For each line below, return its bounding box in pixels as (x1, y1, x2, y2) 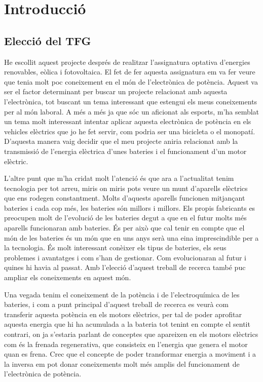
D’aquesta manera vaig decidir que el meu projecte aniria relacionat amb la (4, 136, 238, 146)
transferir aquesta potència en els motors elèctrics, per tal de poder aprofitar (4, 309, 242, 319)
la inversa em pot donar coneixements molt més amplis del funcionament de (4, 358, 240, 369)
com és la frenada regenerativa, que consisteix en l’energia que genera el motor (4, 338, 248, 349)
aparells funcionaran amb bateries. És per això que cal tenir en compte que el (4, 222, 245, 233)
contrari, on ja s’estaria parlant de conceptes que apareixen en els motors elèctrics (4, 329, 258, 339)
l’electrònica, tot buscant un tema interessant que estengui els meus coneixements (4, 96, 257, 106)
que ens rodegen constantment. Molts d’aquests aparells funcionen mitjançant (4, 193, 245, 203)
